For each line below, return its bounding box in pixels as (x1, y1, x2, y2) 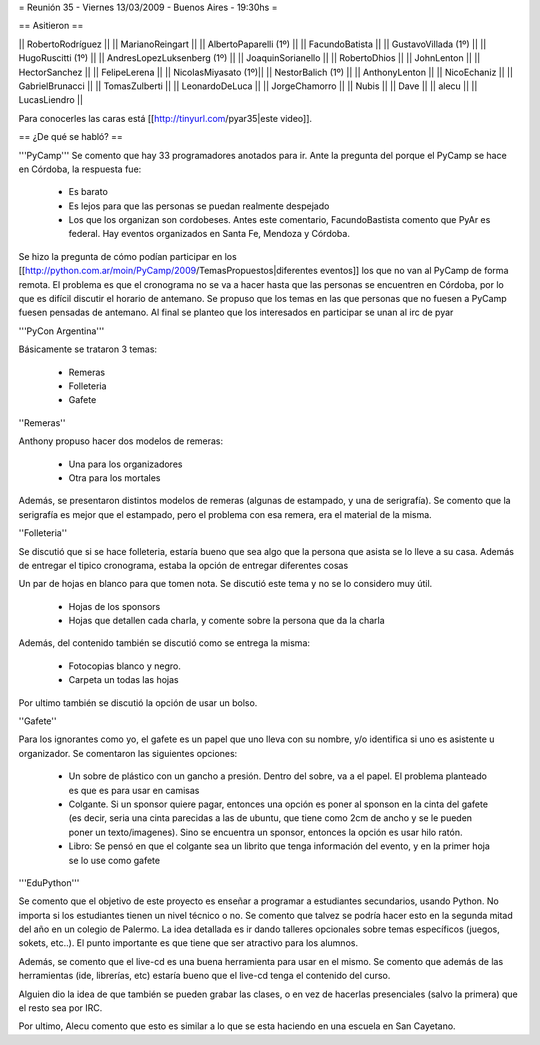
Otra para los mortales (68, 471, 161, 484)
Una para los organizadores (68, 458, 183, 470)
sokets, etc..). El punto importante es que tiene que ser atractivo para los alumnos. (18, 937, 359, 949)
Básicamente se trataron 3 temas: (18, 343, 158, 355)
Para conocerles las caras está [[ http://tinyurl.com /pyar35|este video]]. (18, 112, 313, 124)
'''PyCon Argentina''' (18, 325, 105, 337)
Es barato (68, 186, 109, 198)
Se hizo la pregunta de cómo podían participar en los (18, 250, 237, 262)
